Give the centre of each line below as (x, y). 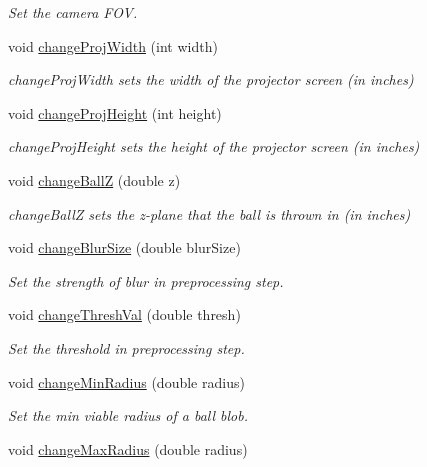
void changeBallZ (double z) (94, 179)
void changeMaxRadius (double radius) (128, 448)
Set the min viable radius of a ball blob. (128, 415)
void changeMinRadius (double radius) (126, 381)
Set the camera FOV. (73, 12)
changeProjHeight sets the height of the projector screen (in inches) (214, 146)
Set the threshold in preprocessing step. (126, 347)
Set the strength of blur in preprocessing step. (146, 280)
